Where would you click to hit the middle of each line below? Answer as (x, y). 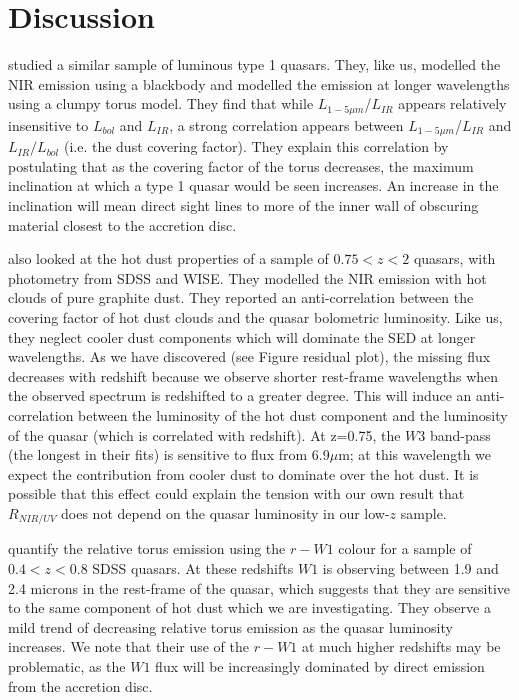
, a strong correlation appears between (286, 124)
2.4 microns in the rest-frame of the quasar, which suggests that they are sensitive (259, 587)
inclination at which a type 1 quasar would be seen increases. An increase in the (253, 185)
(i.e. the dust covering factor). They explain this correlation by (256, 146)
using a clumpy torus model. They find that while (161, 103)
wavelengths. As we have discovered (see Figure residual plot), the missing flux (249, 356)
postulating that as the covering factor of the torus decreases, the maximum (241, 165)
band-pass (460, 434)
